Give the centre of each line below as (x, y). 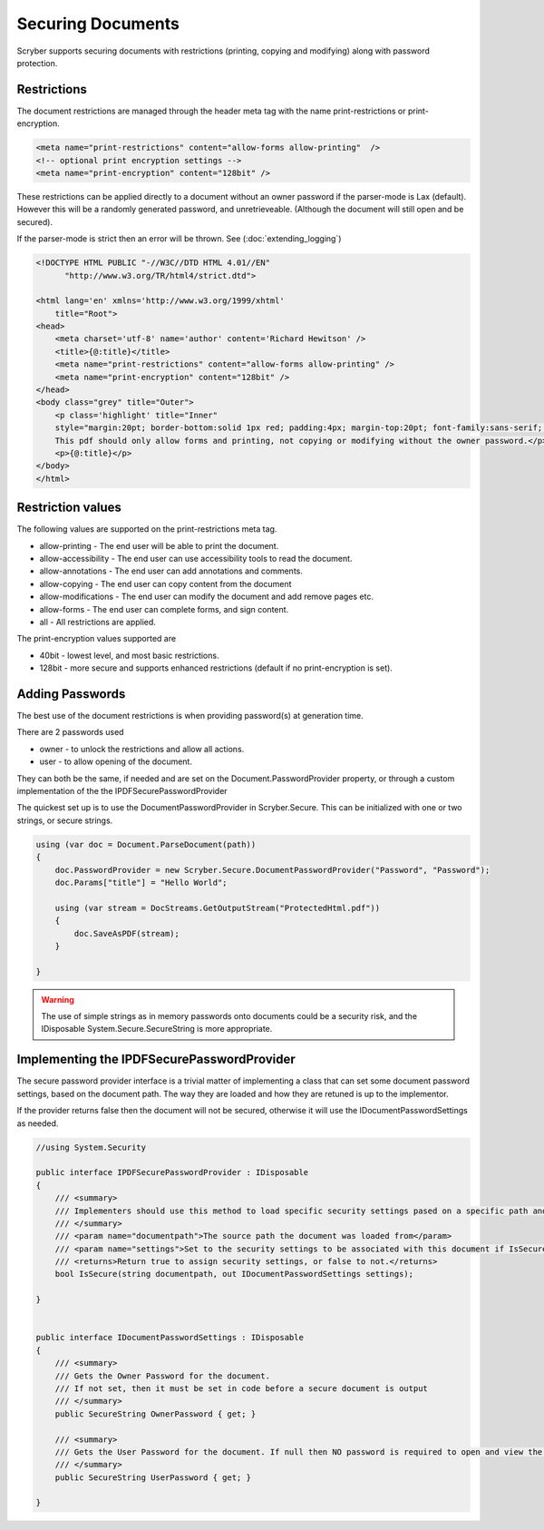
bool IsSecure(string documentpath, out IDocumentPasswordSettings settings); (234, 1274)
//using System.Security (91, 1147)
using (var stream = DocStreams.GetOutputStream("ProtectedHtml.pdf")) (218, 908)
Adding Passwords (71, 694)
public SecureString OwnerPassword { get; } (155, 1414)
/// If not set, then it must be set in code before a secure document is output (241, 1388)
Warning (58, 999)
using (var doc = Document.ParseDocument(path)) (146, 844)
